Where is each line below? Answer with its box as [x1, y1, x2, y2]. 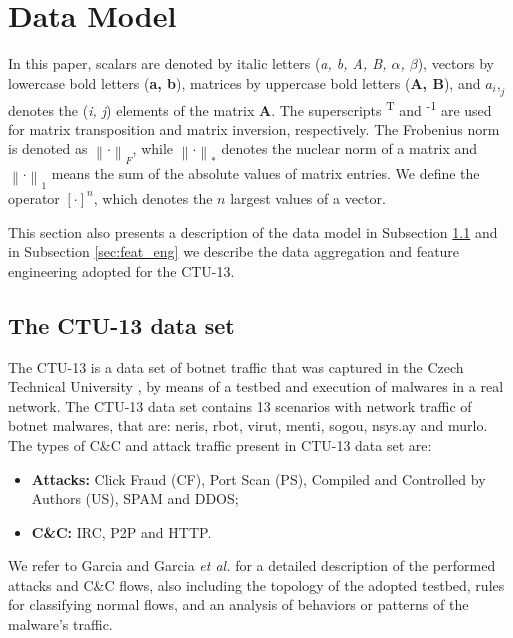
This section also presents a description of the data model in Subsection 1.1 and [8, 221, 498, 242]
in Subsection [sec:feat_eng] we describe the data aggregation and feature [8, 241, 460, 262]
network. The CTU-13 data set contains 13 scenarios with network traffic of [8, 395, 472, 416]
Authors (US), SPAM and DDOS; [31, 488, 239, 509]
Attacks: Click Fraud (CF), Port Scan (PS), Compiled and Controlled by [31, 468, 486, 489]
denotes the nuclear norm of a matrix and [221, 138, 478, 159]
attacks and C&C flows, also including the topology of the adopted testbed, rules [8, 574, 505, 595]
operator [8, 187, 60, 208]
